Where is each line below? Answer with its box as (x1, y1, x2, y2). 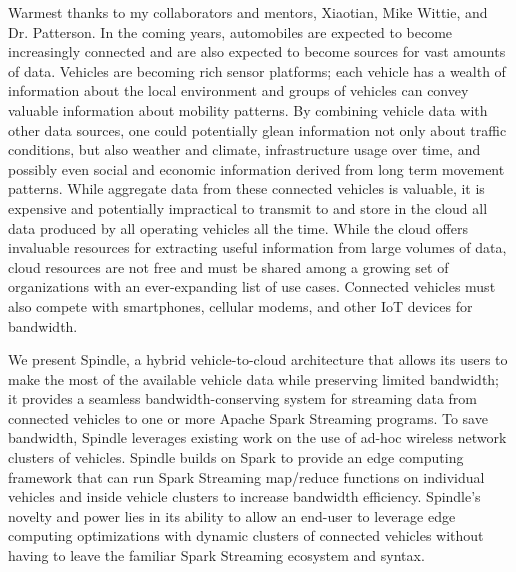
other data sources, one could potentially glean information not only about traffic (8, 119, 507, 140)
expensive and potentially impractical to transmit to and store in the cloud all (8, 197, 488, 218)
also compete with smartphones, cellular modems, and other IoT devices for (8, 295, 473, 316)
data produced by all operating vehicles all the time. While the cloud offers (8, 217, 468, 238)
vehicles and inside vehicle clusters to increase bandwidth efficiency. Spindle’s (8, 486, 481, 507)
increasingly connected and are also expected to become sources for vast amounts (8, 41, 506, 62)
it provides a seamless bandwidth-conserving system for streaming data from (8, 388, 478, 409)
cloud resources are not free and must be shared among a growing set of (8, 256, 449, 277)
